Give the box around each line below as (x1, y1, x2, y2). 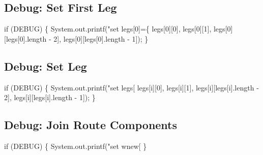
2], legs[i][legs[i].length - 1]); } (4, 92, 96, 103)
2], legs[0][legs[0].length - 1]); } (53, 33, 149, 44)
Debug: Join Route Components (4, 117, 178, 133)
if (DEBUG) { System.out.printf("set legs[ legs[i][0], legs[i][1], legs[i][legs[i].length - (4, 82, 259, 92)
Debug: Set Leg (4, 58, 87, 74)
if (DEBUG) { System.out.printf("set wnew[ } (4, 140, 147, 151)
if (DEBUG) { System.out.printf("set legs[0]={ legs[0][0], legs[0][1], (4, 23, 212, 34)
